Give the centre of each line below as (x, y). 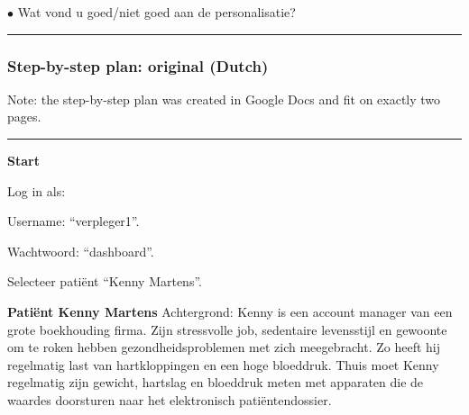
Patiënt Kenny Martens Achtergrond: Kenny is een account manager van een (230, 311)
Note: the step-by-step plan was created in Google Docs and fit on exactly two (224, 99)
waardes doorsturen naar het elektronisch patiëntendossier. (170, 399)
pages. (24, 117)
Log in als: (37, 190)
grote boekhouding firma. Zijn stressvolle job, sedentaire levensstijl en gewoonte (227, 329)
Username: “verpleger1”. (74, 221)
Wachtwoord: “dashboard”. (81, 251)
